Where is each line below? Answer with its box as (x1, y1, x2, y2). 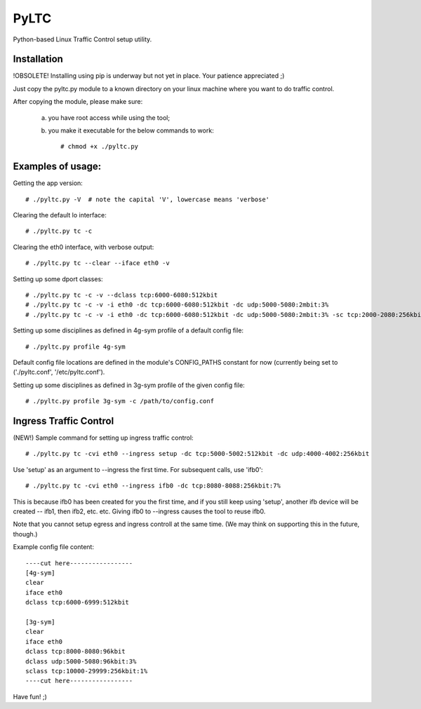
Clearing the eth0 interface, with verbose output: (13, 243, 154, 251)
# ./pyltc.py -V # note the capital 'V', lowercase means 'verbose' (25, 195, 270, 203)
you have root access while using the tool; (48, 113, 171, 122)
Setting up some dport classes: (13, 274, 103, 283)
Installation (13, 53, 63, 65)
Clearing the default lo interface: (13, 211, 107, 220)
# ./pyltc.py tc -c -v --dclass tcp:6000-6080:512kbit (25, 291, 218, 299)
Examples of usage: (13, 161, 102, 173)
